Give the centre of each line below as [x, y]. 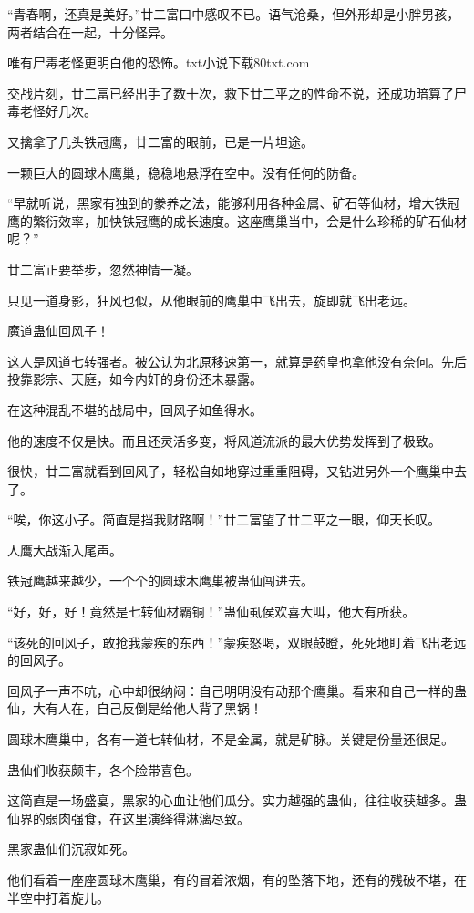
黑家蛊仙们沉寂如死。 [71, 849]
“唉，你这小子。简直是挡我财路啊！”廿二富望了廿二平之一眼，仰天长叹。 [224, 519]
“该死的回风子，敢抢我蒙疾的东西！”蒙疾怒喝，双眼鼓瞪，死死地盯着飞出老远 [237, 642]
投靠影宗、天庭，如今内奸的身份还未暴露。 [135, 379]
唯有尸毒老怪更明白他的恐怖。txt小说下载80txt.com [159, 62]
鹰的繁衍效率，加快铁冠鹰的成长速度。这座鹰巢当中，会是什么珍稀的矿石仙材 [237, 220]
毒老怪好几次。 [52, 111]
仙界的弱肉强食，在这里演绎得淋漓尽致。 [129, 818]
